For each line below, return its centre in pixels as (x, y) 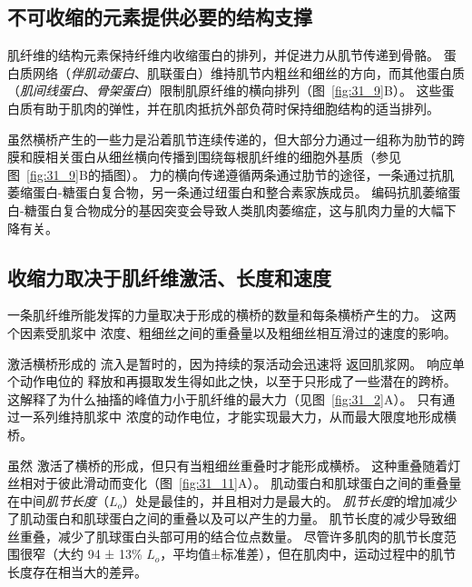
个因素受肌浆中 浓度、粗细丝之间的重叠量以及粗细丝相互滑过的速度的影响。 (232, 332)
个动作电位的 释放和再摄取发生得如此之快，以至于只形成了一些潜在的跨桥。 (232, 381)
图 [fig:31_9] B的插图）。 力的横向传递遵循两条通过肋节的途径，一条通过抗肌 (231, 174)
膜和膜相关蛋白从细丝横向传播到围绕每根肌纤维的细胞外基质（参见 (204, 157)
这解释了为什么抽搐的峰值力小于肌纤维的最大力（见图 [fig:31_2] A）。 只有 (225, 398)
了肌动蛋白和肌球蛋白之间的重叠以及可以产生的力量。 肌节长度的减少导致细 (232, 518)
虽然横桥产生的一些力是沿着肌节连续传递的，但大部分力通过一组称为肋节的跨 (236, 139)
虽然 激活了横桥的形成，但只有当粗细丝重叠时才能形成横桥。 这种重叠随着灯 (234, 465)
